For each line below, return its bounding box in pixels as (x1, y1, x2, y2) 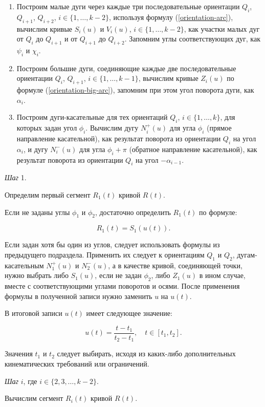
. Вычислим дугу (85, 122, 139, 133)
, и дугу (23, 143, 48, 154)
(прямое (207, 122, 232, 133)
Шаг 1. (5, 172, 27, 183)
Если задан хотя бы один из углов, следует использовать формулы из (5, 239, 220, 250)
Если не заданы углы (5, 206, 70, 217)
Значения (5, 348, 33, 359)
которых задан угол (16, 122, 77, 133)
